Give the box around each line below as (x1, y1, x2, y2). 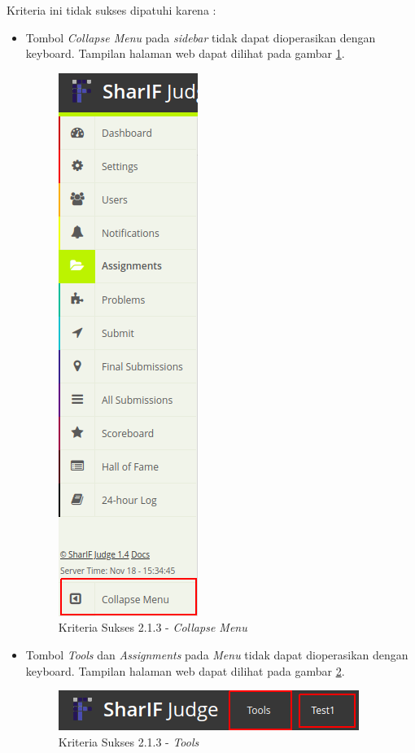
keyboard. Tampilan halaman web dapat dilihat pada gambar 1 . (25, 45, 345, 62)
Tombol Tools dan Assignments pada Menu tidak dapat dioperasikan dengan (25, 646, 408, 663)
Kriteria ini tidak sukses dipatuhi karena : (7, 2, 216, 18)
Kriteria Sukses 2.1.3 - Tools (58, 733, 199, 750)
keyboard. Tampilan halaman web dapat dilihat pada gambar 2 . (25, 662, 345, 679)
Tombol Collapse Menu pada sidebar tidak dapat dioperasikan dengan (25, 28, 376, 46)
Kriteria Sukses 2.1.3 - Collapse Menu (58, 619, 247, 636)
